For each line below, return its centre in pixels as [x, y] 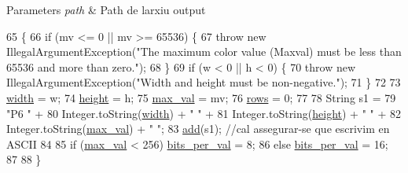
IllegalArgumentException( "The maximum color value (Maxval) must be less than [204, 52]
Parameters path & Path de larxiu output [106, 9]
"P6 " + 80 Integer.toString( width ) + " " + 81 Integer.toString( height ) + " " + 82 [204, 113]
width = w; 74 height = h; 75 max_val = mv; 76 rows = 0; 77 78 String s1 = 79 [201, 97]
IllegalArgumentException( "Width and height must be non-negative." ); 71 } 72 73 [204, 82]
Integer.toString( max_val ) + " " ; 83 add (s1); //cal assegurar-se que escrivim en [198, 129]
